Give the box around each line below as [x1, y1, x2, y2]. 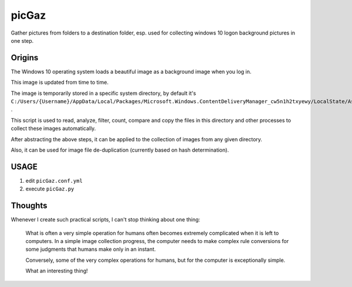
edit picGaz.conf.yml [25, 177, 83, 184]
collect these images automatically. [11, 125, 96, 132]
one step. [11, 37, 34, 44]
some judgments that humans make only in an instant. [25, 246, 156, 253]
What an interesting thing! [25, 267, 88, 275]
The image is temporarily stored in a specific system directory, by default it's [11, 90, 197, 97]
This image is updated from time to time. [11, 79, 109, 86]
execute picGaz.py [25, 185, 75, 193]
